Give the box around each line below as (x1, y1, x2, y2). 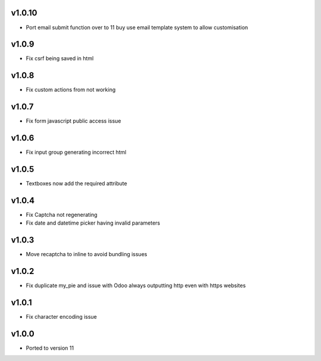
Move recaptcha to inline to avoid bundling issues (26, 251, 147, 258)
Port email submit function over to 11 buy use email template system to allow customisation (26, 24, 248, 31)
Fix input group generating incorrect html (26, 149, 127, 156)
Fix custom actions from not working (26, 86, 116, 94)
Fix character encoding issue (26, 313, 97, 320)
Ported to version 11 (26, 344, 74, 351)
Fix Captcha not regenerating (26, 211, 97, 218)
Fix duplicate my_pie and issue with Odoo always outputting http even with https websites (26, 282, 246, 289)
